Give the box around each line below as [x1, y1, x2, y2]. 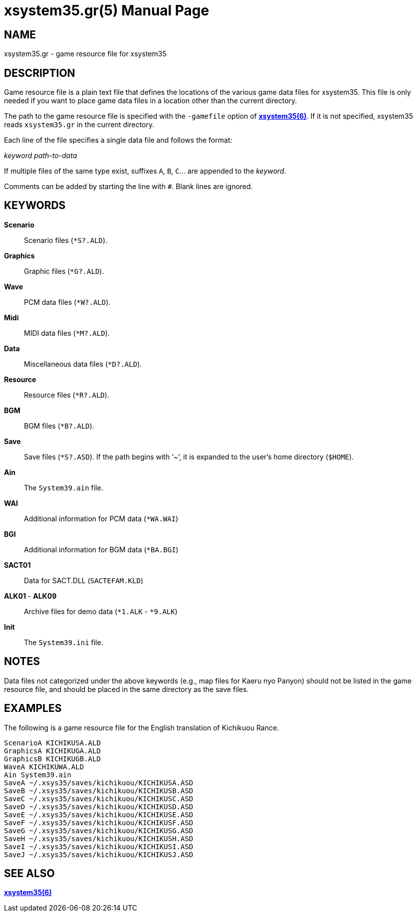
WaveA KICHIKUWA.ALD [4, 762, 84, 771]
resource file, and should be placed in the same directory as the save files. [4, 685, 249, 693]
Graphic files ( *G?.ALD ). [24, 266, 104, 275]
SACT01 [4, 560, 31, 569]
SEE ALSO [4, 867, 55, 880]
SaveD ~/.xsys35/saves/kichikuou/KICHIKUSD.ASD [4, 802, 194, 811]
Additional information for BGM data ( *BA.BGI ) [24, 545, 179, 554]
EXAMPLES [4, 702, 62, 715]
